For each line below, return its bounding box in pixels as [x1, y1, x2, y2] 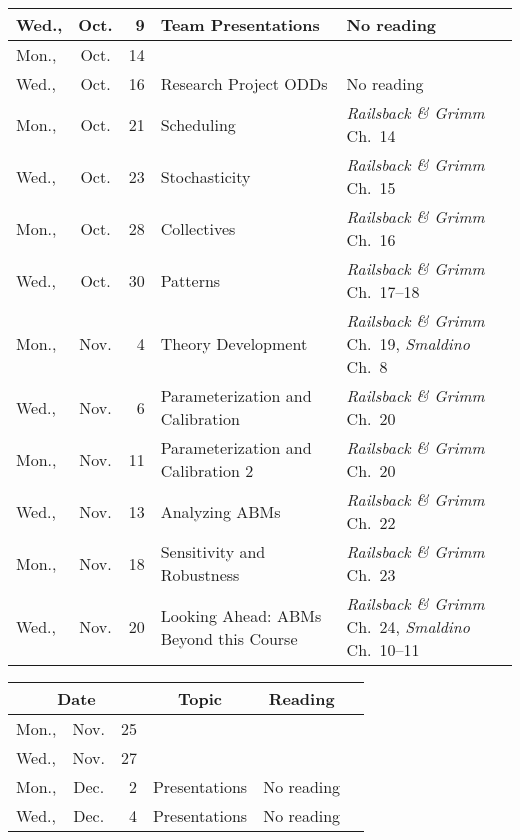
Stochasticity [160, 164, 251, 188]
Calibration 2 [160, 459, 254, 482]
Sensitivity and [160, 540, 266, 563]
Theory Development [160, 332, 308, 355]
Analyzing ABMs [160, 499, 281, 523]
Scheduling [160, 112, 236, 136]
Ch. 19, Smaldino [346, 332, 470, 355]
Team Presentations [160, 13, 320, 36]
